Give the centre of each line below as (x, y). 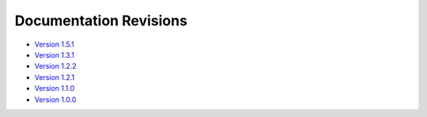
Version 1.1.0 (55, 89)
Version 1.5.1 (54, 44)
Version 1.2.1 (55, 77)
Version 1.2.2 (55, 66)
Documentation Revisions (101, 21)
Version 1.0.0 (55, 100)
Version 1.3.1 (54, 55)
